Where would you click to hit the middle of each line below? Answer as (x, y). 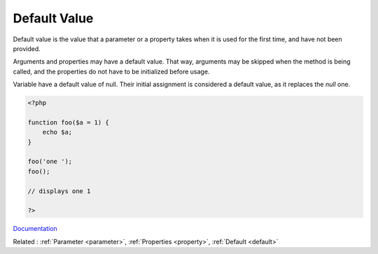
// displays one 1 (59, 191)
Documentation (35, 229)
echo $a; (57, 132)
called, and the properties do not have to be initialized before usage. (111, 71)
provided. (27, 48)
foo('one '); (50, 162)
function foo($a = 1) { (69, 122)
